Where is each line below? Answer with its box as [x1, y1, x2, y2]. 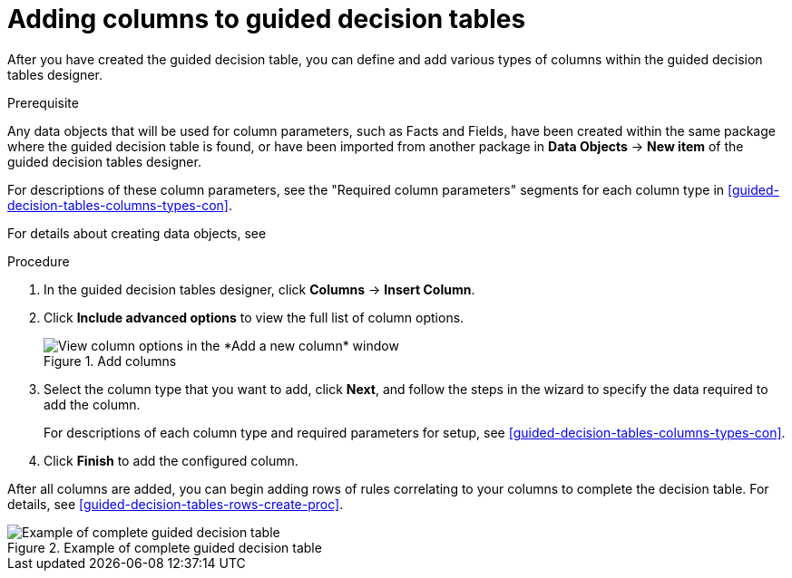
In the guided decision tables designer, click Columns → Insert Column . [44, 281, 475, 297]
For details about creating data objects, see [7, 225, 267, 241]
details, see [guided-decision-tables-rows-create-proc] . [7, 496, 344, 512]
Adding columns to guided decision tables [7, 4, 526, 34]
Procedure [7, 253, 70, 269]
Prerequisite [7, 94, 79, 111]
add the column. [44, 396, 141, 412]
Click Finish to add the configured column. [44, 452, 298, 468]
